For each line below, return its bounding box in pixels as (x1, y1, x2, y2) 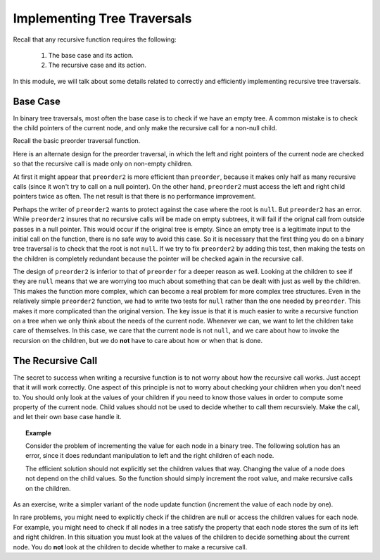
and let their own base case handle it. (13, 413, 122, 421)
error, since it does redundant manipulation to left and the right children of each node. (25, 452, 274, 460)
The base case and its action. (48, 51, 134, 59)
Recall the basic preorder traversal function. (13, 137, 141, 145)
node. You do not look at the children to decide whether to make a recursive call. (13, 542, 248, 551)
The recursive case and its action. (48, 61, 147, 70)
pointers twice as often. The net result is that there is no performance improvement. (13, 192, 256, 201)
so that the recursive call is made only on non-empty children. (13, 159, 194, 168)
